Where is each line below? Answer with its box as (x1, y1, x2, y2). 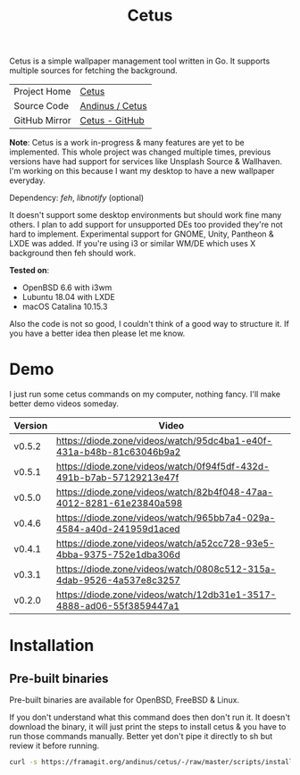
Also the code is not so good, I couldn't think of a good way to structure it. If (9, 319, 290, 329)
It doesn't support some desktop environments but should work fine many (9, 210, 282, 221)
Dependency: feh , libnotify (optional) (9, 193, 145, 204)
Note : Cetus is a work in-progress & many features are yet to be (9, 137, 246, 148)
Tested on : (9, 265, 50, 276)
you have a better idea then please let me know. (9, 328, 186, 339)
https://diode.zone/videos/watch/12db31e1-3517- (56, 588, 277, 601)
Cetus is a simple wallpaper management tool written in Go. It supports (9, 55, 271, 67)
